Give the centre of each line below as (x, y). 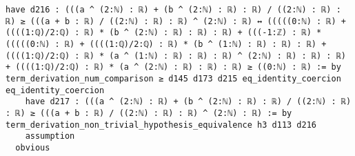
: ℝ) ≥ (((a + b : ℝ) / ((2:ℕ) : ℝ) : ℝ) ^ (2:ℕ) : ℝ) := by (149, 113)
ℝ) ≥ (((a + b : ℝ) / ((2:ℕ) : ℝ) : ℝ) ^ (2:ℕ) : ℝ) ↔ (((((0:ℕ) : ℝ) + (176, 21)
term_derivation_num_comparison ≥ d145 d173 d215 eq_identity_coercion (173, 78)
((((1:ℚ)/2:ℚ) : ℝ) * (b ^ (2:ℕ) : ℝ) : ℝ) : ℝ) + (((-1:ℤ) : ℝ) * (164, 33)
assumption (50, 136)
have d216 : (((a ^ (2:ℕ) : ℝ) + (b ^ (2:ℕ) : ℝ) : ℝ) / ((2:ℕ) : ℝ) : (173, 10)
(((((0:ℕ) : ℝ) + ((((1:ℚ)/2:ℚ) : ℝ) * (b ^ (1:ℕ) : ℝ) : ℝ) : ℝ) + (166, 44)
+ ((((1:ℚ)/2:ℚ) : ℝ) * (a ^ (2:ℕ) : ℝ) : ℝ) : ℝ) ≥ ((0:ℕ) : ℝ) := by (173, 67)
